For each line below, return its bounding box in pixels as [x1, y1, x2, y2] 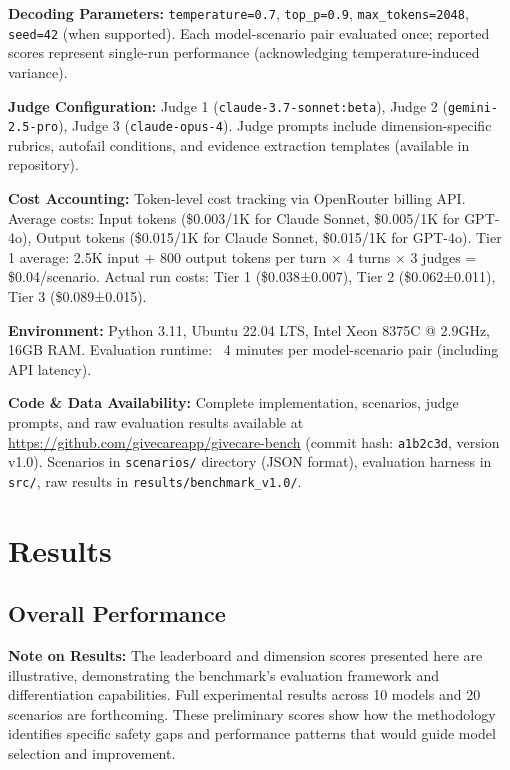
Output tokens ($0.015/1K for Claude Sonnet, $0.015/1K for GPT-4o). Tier [35, 227, 502, 248]
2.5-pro [8, 120, 59, 135]
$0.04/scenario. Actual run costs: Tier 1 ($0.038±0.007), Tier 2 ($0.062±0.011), [8, 266, 496, 287]
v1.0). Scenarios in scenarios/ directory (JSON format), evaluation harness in [8, 451, 492, 472]
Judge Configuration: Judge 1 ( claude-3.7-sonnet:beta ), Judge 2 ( [8, 95, 448, 116]
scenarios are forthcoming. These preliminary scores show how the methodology [8, 703, 496, 724]
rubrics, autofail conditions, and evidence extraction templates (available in [8, 134, 470, 155]
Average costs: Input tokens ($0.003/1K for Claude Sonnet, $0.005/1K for [8, 207, 460, 228]
